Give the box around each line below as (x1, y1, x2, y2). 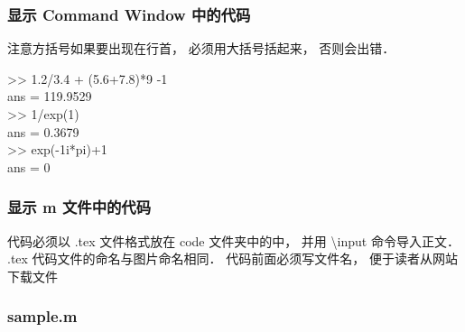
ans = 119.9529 (7, 87, 92, 106)
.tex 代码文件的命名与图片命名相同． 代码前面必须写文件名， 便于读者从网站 (7, 249, 458, 268)
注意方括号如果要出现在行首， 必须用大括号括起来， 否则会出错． (7, 39, 395, 58)
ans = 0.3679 (7, 122, 79, 141)
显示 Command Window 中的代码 (7, 3, 251, 25)
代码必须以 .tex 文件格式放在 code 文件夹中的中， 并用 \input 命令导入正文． (7, 231, 460, 250)
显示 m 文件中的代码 (7, 196, 152, 218)
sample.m (7, 305, 78, 327)
